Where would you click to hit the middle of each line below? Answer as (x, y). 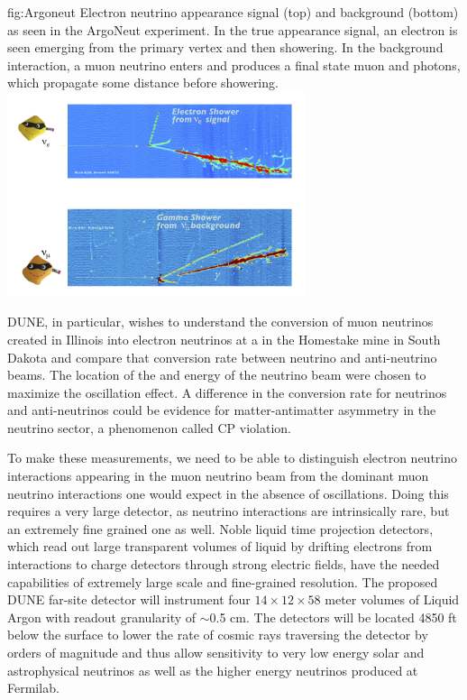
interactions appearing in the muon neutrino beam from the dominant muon (218, 476)
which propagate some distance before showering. (143, 83)
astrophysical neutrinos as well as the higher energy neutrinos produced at (213, 670)
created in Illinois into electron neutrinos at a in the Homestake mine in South (224, 339)
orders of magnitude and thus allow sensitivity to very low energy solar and (216, 653)
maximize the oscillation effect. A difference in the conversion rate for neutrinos (227, 392)
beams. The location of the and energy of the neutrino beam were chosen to (217, 375)
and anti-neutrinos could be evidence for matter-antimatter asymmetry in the (222, 410)
